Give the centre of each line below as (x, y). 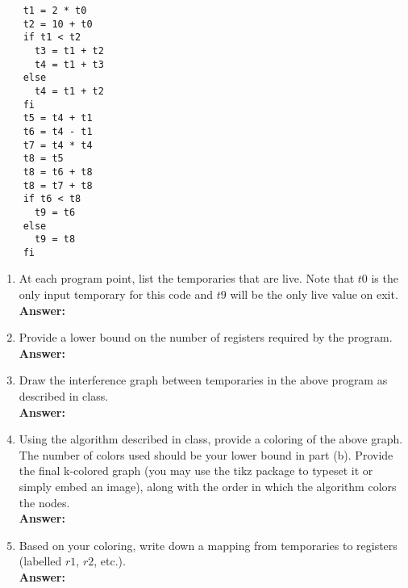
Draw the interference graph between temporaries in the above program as (203, 380)
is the (385, 278)
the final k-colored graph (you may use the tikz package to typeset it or (196, 470)
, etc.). (110, 561)
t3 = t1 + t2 (69, 50)
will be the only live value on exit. (314, 294)
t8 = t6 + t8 (58, 172)
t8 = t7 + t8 (58, 185)
